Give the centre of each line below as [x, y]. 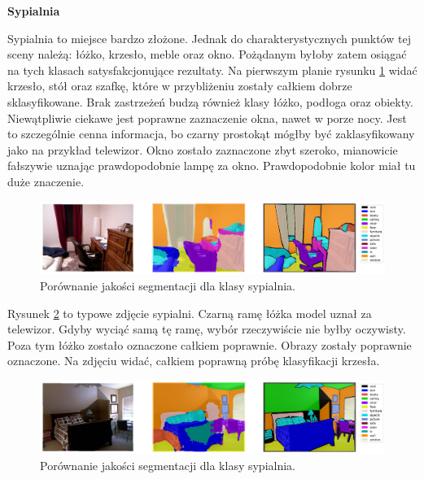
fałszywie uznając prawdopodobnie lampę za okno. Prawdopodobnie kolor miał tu [212, 165]
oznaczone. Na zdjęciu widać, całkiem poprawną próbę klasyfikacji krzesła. [194, 361]
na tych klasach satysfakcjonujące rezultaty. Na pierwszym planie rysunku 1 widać [212, 70]
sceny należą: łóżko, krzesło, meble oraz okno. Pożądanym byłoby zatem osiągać [207, 54]
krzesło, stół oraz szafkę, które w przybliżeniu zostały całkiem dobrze [180, 86]
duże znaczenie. [46, 181]
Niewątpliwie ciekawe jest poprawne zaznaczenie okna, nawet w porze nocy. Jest [207, 118]
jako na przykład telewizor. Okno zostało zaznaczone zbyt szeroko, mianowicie [203, 149]
